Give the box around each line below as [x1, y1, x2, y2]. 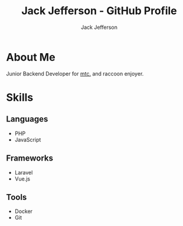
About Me [6, 50, 55, 64]
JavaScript [14, 136, 41, 143]
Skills [6, 90, 34, 104]
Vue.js [14, 175, 31, 182]
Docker [14, 208, 33, 215]
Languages [6, 114, 48, 125]
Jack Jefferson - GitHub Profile [21, 4, 177, 18]
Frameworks [6, 153, 54, 163]
